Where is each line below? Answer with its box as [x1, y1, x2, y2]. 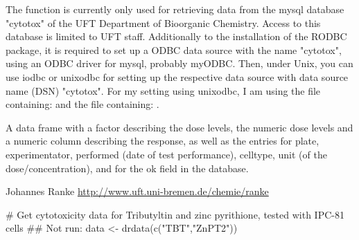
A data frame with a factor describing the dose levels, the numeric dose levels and [6, 120, 353, 134]
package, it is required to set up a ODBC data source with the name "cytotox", [6, 42, 342, 57]
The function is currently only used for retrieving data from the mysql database [6, 2, 344, 16]
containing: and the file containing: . [6, 97, 159, 111]
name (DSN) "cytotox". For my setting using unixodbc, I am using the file [6, 83, 321, 98]
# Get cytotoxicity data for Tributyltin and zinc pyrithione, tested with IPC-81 [6, 207, 344, 221]
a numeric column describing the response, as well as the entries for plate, [6, 133, 319, 148]
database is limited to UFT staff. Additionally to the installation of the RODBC [6, 29, 347, 44]
